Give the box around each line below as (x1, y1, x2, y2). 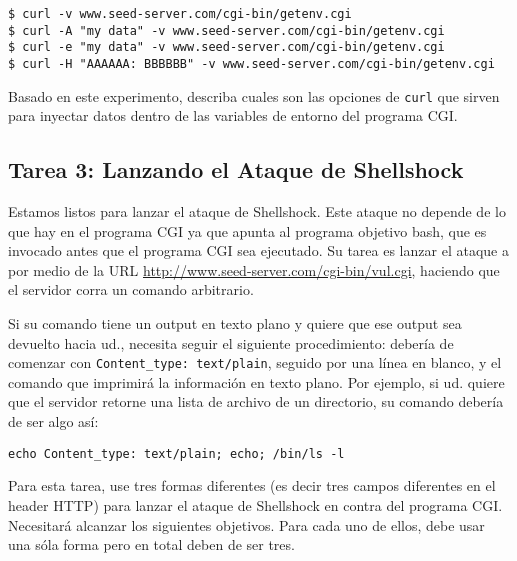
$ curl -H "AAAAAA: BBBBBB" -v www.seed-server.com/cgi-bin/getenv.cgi (8, 56, 495, 71)
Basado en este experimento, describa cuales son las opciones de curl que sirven (8, 85, 500, 106)
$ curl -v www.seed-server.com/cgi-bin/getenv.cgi (8, 7, 352, 21)
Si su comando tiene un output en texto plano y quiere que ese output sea (8, 313, 462, 334)
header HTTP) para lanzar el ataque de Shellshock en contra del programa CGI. (8, 494, 503, 515)
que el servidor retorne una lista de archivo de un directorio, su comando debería (8, 391, 504, 412)
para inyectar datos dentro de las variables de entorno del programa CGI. (8, 105, 458, 126)
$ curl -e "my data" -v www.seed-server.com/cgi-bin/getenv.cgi (8, 40, 445, 55)
